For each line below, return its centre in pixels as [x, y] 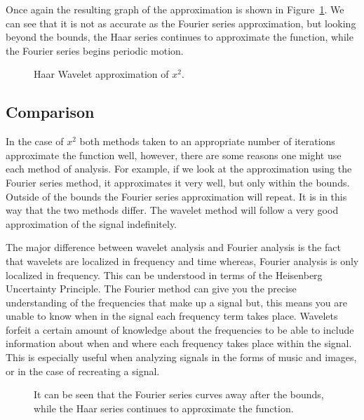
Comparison [50, 112]
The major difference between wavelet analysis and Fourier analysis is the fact [173, 247]
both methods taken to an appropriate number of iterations [207, 141]
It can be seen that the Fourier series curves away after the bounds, [179, 394]
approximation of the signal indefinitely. [92, 223]
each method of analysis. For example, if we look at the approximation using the [179, 169]
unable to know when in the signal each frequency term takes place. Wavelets [172, 316]
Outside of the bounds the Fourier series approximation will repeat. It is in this [176, 196]
